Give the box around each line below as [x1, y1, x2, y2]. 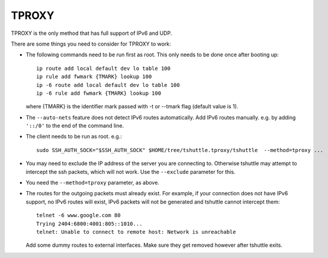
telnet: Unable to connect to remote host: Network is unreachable [36, 228, 236, 235]
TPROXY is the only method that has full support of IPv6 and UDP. [11, 30, 172, 37]
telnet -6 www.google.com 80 [36, 212, 121, 219]
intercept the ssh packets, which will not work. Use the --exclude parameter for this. [25, 168, 236, 175]
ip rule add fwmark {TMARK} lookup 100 [36, 73, 152, 80]
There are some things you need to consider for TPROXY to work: [11, 40, 171, 47]
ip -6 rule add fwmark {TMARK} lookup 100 [36, 89, 162, 96]
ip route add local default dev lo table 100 [36, 65, 171, 72]
